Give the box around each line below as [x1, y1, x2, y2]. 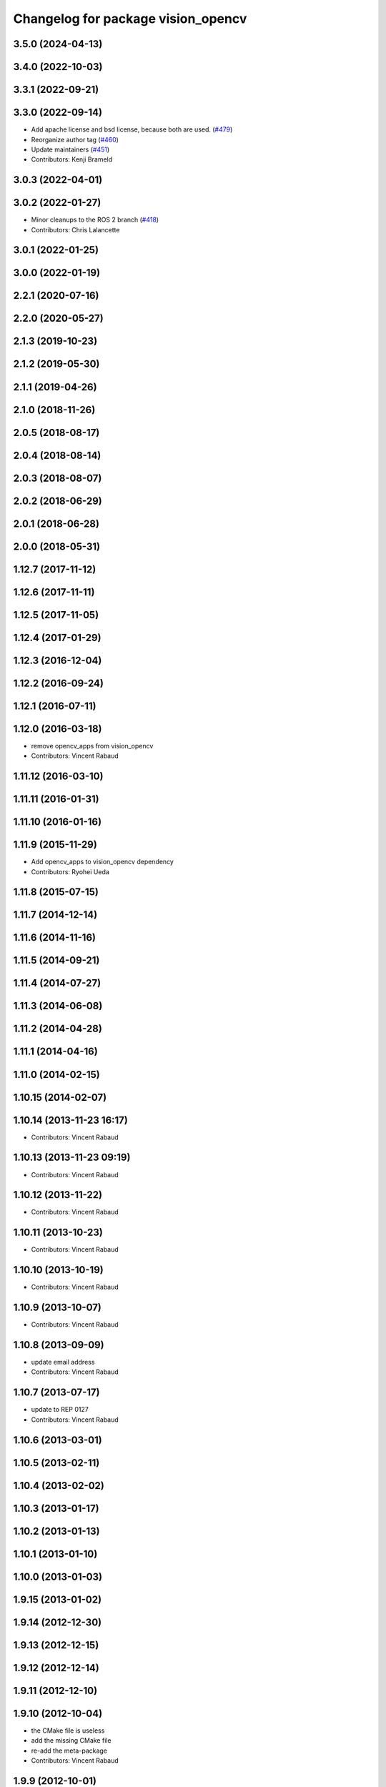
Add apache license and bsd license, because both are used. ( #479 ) [31, 125, 233, 134]
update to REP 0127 [31, 1405, 89, 1414]
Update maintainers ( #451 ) [31, 145, 110, 154]
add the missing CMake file [31, 1736, 112, 1745]
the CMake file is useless [31, 1726, 105, 1735]
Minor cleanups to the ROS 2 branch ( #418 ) [31, 215, 159, 224]
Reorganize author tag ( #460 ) [31, 135, 119, 144]
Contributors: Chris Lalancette [31, 225, 120, 234]
